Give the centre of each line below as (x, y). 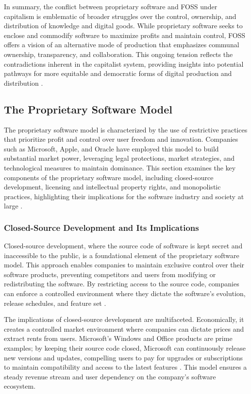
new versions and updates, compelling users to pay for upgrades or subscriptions (124, 357)
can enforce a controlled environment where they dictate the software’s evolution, (125, 293)
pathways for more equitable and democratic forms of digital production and (118, 73)
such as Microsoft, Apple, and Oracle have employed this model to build (111, 148)
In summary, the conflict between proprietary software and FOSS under (111, 6)
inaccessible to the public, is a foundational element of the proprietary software (122, 255)
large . (13, 206)
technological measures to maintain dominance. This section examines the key (120, 167)
